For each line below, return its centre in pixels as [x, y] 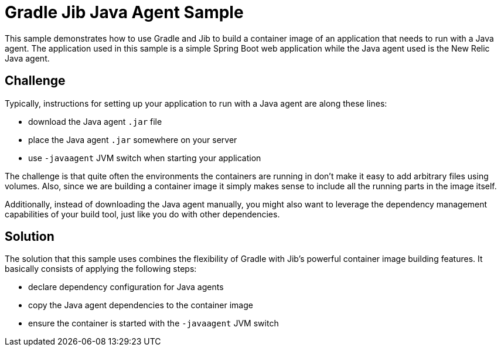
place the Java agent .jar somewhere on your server [133, 139]
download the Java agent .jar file [95, 121]
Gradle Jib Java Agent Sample [124, 12]
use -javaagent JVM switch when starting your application [145, 158]
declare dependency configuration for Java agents [126, 287]
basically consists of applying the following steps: [101, 269]
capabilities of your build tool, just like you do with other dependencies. [142, 214]
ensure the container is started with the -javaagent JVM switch [154, 323]
